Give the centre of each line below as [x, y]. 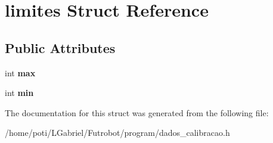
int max [20, 72]
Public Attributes [60, 47]
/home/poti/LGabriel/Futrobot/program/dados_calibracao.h [117, 133]
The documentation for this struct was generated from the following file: [137, 112]
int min [19, 93]
